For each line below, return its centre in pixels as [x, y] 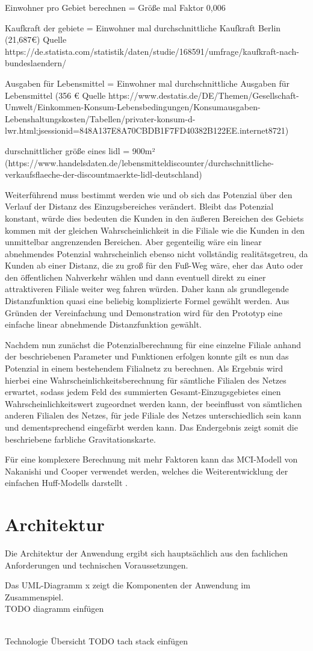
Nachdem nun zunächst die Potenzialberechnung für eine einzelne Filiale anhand [153, 344]
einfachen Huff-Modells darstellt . [66, 483]
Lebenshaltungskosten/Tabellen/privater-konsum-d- [100, 118]
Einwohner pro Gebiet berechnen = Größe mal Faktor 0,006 [115, 7]
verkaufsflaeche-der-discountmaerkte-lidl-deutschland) [104, 174]
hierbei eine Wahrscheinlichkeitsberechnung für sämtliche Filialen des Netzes [146, 380]
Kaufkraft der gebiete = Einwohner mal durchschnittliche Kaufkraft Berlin [143, 27]
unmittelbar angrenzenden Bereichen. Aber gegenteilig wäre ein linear [133, 242]
